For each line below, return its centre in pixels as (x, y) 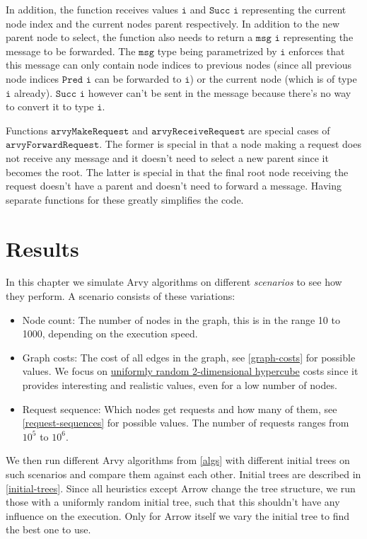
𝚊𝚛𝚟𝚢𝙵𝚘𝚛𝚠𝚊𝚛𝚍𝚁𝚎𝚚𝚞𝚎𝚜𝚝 (53, 145)
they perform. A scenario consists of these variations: (121, 296)
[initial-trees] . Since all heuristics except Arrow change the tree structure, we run (181, 488)
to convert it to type (50, 106)
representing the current (294, 9)
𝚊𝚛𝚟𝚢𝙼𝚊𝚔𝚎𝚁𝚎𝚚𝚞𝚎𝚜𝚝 (90, 131)
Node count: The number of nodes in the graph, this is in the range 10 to (181, 319)
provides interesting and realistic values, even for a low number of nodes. (180, 385)
